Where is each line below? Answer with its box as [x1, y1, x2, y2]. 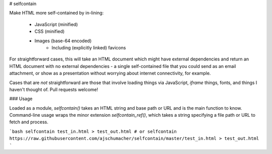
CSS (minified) [34, 28, 65, 35]
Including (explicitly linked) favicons [51, 44, 126, 50]
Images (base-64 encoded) [34, 38, 92, 44]
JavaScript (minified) [34, 21, 78, 27]
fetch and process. [9, 119, 49, 125]
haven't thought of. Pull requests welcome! [9, 86, 98, 93]
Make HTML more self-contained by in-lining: [9, 10, 104, 16]
